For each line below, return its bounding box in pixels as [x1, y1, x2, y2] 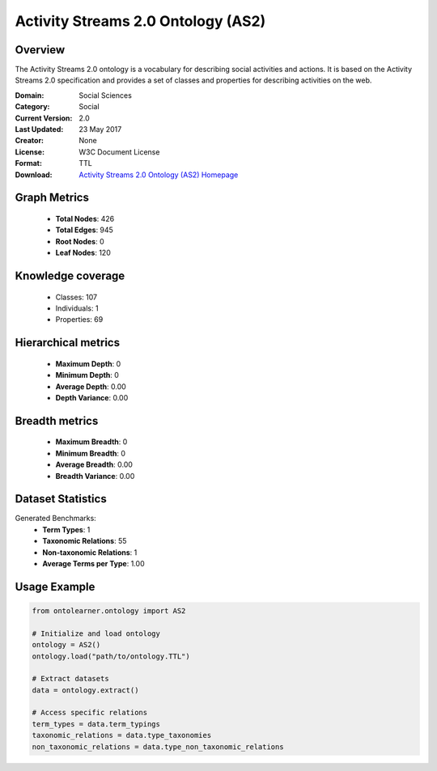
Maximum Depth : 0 [55, 358, 121, 368]
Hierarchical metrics [15, 336, 121, 349]
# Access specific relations [32, 708, 148, 718]
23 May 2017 [78, 125, 122, 134]
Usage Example [15, 579, 95, 594]
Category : [15, 102, 50, 112]
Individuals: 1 [55, 303, 99, 313]
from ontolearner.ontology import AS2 [32, 606, 186, 615]
